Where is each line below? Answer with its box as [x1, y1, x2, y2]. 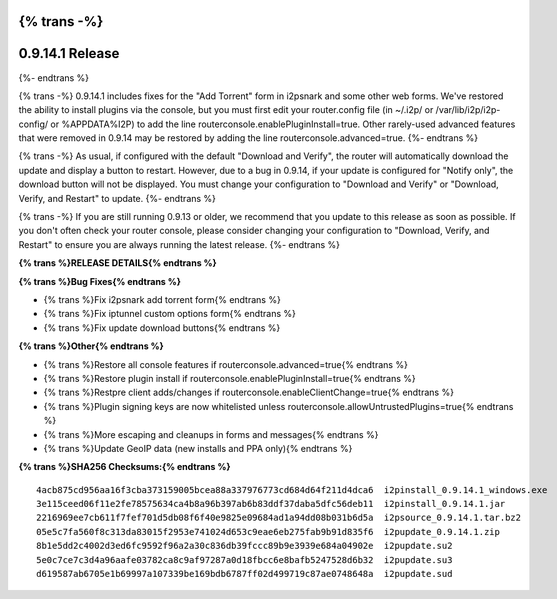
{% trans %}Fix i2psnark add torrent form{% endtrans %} [43, 294, 282, 305]
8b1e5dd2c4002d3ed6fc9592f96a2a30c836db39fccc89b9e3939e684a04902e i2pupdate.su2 [36, 540, 453, 552]
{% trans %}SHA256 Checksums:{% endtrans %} [18, 461, 231, 473]
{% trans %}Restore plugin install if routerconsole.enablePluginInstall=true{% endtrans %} [43, 372, 417, 384]
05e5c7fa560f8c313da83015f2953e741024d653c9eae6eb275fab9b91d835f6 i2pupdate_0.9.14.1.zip [36, 526, 500, 537]
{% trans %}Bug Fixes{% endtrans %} [18, 275, 182, 287]
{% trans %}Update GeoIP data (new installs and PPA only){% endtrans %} [43, 442, 353, 454]
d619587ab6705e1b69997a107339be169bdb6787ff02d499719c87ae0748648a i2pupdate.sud [36, 568, 453, 580]
